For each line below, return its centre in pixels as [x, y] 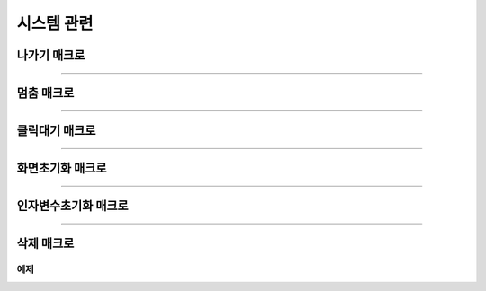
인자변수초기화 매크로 [73, 206]
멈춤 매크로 [45, 93]
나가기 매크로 [51, 55]
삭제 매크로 [45, 244]
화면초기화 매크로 [62, 168]
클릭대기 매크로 [56, 131]
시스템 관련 [55, 23]
